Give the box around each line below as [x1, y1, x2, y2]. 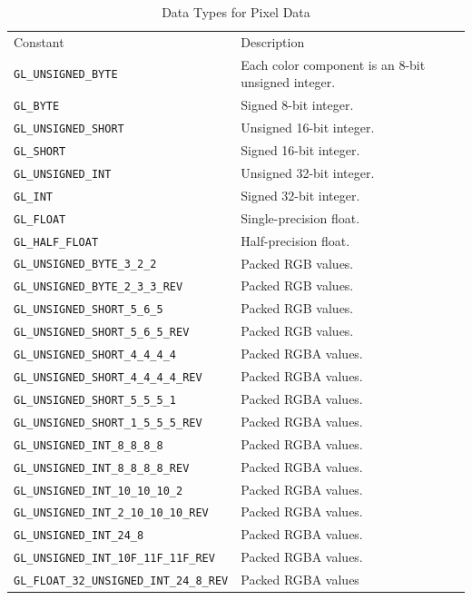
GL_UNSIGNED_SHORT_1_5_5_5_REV [14, 416, 202, 429]
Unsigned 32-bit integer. [241, 162, 375, 182]
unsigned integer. [241, 73, 336, 92]
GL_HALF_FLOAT [14, 235, 99, 249]
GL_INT [14, 190, 53, 203]
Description [241, 32, 305, 51]
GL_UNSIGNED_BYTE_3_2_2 [14, 258, 157, 271]
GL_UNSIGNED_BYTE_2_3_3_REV [14, 280, 183, 294]
